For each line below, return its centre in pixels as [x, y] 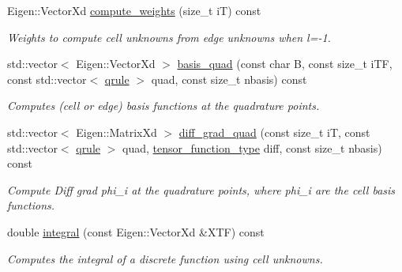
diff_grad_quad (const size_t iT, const [274, 132]
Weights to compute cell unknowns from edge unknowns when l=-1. [169, 37]
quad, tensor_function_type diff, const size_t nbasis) [252, 147]
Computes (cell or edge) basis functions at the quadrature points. [163, 106]
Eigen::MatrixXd [116, 132]
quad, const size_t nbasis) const [229, 79]
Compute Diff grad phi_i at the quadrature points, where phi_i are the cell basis [201, 189]
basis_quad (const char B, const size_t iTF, [285, 64]
